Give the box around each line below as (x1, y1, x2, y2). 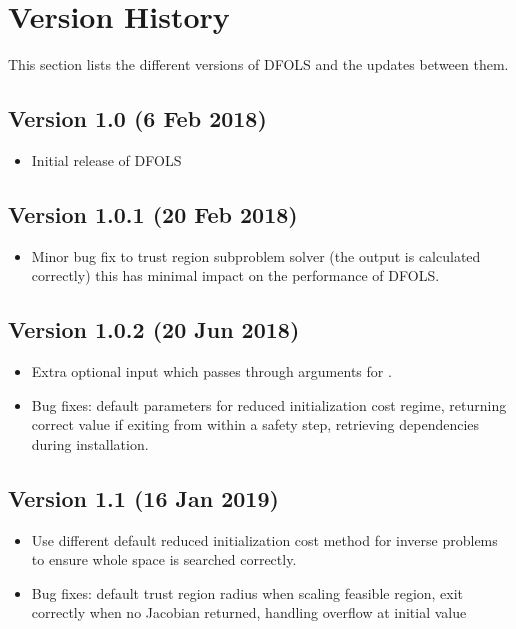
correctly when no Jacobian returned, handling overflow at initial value (31, 602, 467, 623)
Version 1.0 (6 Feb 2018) (8, 103, 267, 134)
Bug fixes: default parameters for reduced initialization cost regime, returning (31, 394, 507, 415)
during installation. (31, 433, 149, 454)
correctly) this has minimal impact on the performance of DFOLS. (31, 265, 440, 286)
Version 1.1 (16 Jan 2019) (8, 482, 279, 513)
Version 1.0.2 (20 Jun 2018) (8, 314, 300, 345)
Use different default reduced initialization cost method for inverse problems (31, 529, 498, 550)
